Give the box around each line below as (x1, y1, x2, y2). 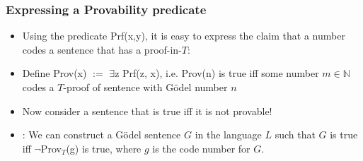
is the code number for (152, 141, 250, 155)
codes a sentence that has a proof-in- (22, 42, 182, 56)
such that (275, 127, 316, 142)
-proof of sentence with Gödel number (63, 80, 228, 94)
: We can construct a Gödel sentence (22, 127, 181, 142)
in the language (195, 127, 262, 142)
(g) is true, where (66, 141, 142, 155)
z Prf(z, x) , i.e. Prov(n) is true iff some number (115, 66, 319, 80)
